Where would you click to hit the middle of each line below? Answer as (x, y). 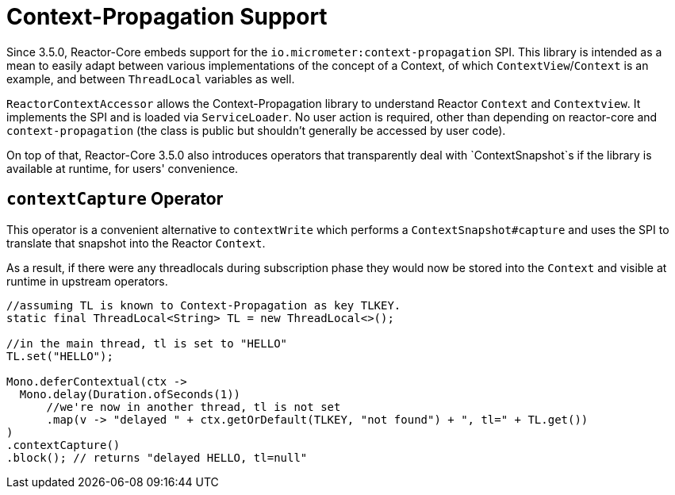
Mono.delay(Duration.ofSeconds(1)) (130, 394)
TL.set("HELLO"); (60, 356)
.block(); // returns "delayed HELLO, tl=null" (157, 457)
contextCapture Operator (115, 199)
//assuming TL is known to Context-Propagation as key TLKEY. (204, 305)
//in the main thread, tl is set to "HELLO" (147, 343)
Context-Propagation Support (167, 17)
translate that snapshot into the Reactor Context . (136, 243)
